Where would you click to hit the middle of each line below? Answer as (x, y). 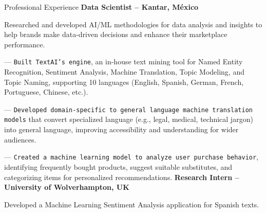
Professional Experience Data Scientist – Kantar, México (101, 7)
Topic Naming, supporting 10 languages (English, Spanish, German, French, (124, 82)
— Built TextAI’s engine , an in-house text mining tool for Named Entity (123, 61)
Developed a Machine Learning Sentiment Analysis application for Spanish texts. (132, 204)
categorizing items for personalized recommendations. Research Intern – (122, 177)
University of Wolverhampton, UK (67, 187)
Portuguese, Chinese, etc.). (46, 92)
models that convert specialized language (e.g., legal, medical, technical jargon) (129, 119)
